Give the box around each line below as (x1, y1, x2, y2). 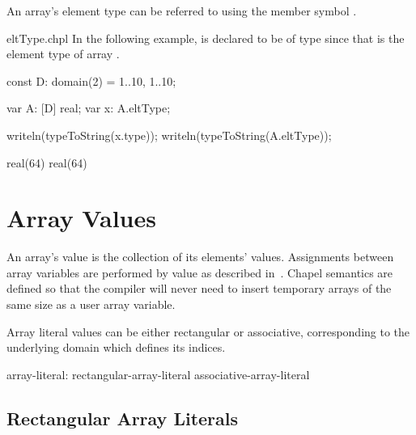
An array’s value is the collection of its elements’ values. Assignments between (6, 248, 394, 265)
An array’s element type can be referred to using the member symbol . (6, 2, 357, 19)
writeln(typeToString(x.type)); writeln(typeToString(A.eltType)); (6, 126, 332, 143)
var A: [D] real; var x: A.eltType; (6, 99, 171, 116)
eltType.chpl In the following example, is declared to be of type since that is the (6, 29, 405, 46)
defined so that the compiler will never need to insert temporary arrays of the (6, 280, 392, 297)
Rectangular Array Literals (6, 405, 239, 430)
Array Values (6, 201, 156, 234)
